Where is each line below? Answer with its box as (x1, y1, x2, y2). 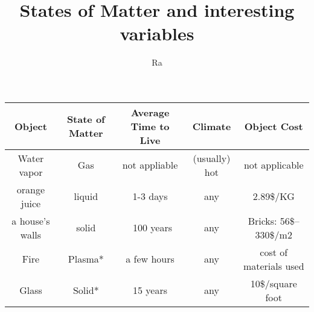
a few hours (126, 252, 175, 266)
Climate (192, 119, 231, 133)
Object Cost (244, 119, 303, 133)
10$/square (250, 276, 297, 290)
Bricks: (248, 213, 277, 228)
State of (66, 112, 105, 126)
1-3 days (132, 189, 168, 204)
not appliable (122, 158, 178, 172)
